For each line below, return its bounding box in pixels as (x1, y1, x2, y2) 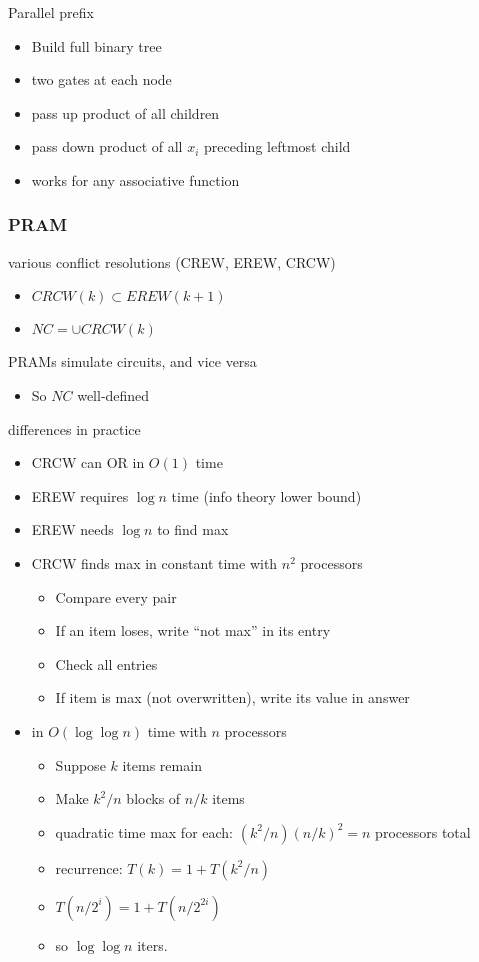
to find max (157, 519, 229, 540)
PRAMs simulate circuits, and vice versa (8, 351, 257, 372)
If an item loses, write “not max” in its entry (55, 620, 331, 641)
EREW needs (31, 519, 114, 540)
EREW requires (31, 485, 129, 506)
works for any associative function (31, 169, 240, 190)
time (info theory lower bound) (171, 485, 362, 506)
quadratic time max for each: (55, 821, 234, 842)
